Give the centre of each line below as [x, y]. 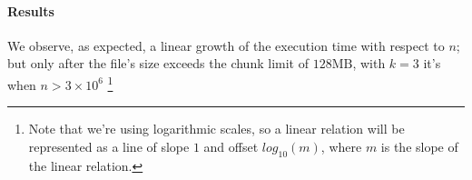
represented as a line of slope [109, 146]
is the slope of [419, 146]
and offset [231, 146]
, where [341, 146]
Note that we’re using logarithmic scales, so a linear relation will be [216, 129]
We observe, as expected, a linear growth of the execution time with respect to [226, 45]
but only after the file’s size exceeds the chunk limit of [158, 63]
